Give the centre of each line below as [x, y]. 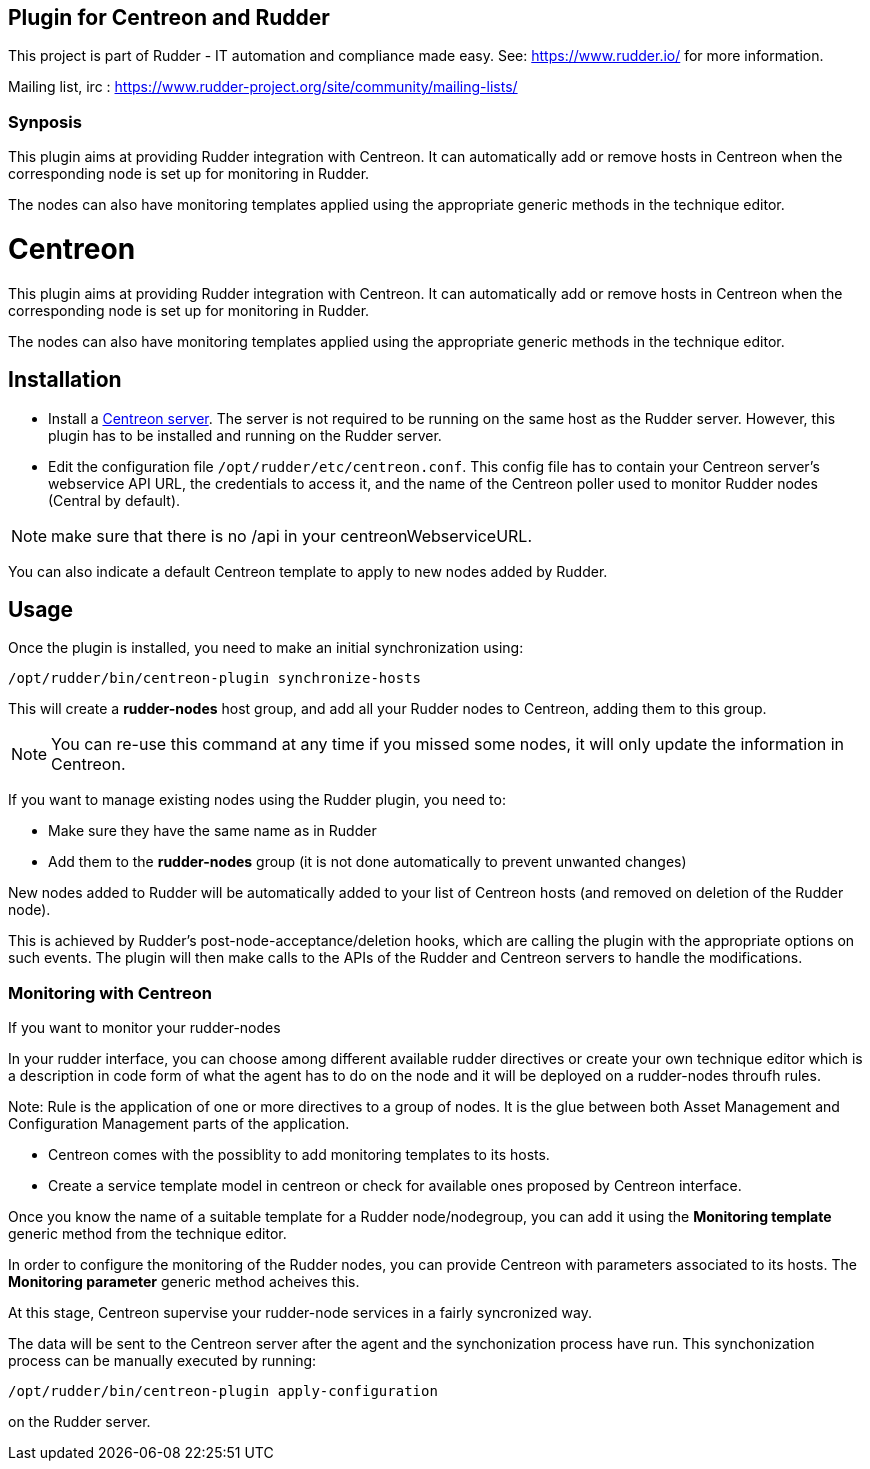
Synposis [45, 121]
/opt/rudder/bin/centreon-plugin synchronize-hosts [215, 678]
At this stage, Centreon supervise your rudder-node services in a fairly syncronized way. [300, 1313]
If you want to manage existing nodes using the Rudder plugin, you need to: [257, 800]
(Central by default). [114, 500]
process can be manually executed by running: [162, 1361]
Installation [65, 380]
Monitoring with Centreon [110, 992]
